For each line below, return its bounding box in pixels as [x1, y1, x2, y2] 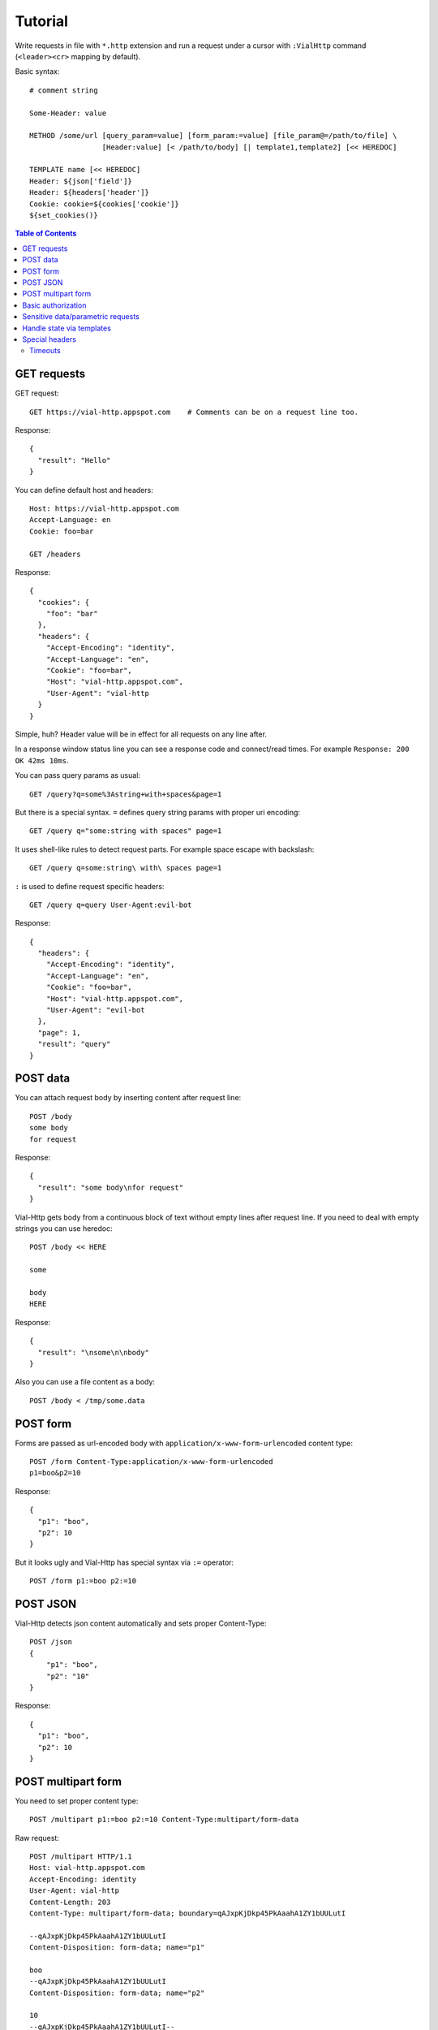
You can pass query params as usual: [15, 771, 141, 780]
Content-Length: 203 [29, 1897, 111, 1907]
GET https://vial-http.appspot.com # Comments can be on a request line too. [29, 407, 359, 417]
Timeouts [29, 346, 61, 356]
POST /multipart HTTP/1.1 [29, 1852, 133, 1861]
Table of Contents [15, 228, 77, 239]
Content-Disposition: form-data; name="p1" [29, 1943, 205, 1952]
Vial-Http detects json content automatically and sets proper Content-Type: [15, 1618, 267, 1628]
